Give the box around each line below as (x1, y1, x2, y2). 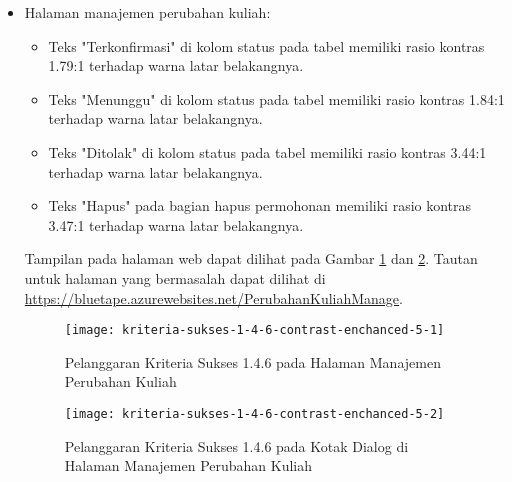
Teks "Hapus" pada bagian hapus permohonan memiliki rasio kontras (48, 195, 472, 216)
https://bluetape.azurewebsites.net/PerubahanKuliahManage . (24, 287, 403, 308)
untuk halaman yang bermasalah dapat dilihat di (24, 267, 326, 288)
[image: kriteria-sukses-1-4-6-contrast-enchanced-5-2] (64, 406, 445, 421)
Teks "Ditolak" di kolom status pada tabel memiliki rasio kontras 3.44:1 (48, 141, 487, 162)
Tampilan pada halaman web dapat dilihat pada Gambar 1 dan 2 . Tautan (24, 248, 478, 269)
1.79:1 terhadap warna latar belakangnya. (48, 55, 304, 76)
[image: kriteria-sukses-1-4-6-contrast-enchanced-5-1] (64, 323, 445, 338)
